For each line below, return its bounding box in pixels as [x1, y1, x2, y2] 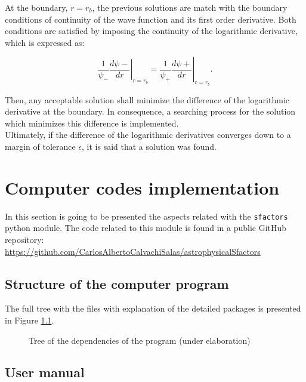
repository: [5, 233, 44, 245]
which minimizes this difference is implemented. [5, 116, 179, 129]
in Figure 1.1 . [5, 313, 54, 326]
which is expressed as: [5, 36, 85, 48]
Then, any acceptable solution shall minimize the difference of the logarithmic [5, 93, 289, 106]
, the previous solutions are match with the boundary [92, 1, 288, 13]
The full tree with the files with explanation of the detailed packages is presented [5, 302, 301, 315]
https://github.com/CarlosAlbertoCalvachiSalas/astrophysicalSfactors [5, 245, 261, 257]
